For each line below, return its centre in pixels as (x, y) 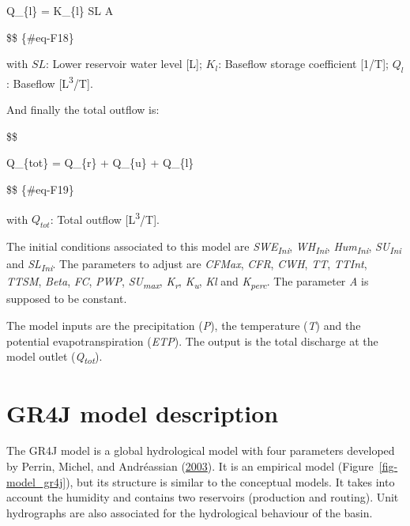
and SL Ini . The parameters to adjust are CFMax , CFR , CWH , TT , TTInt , (187, 265)
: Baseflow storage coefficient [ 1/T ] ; (303, 64)
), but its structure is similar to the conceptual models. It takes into (230, 481)
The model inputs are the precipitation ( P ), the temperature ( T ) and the (184, 325)
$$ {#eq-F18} (40, 37)
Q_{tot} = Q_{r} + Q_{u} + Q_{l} (100, 163)
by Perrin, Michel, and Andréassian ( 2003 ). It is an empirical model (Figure (190, 466)
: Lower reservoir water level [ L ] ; (124, 64)
